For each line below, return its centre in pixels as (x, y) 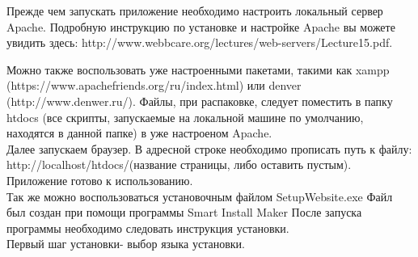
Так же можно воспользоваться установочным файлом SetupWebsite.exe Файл (200, 196)
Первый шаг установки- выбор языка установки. (126, 244)
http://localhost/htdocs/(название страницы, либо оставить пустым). (179, 164)
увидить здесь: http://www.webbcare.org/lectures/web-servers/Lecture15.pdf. (200, 42)
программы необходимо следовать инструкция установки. (148, 228)
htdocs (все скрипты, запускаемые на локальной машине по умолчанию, (185, 117)
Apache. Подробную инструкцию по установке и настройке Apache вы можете (201, 26)
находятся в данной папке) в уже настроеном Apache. (139, 133)
